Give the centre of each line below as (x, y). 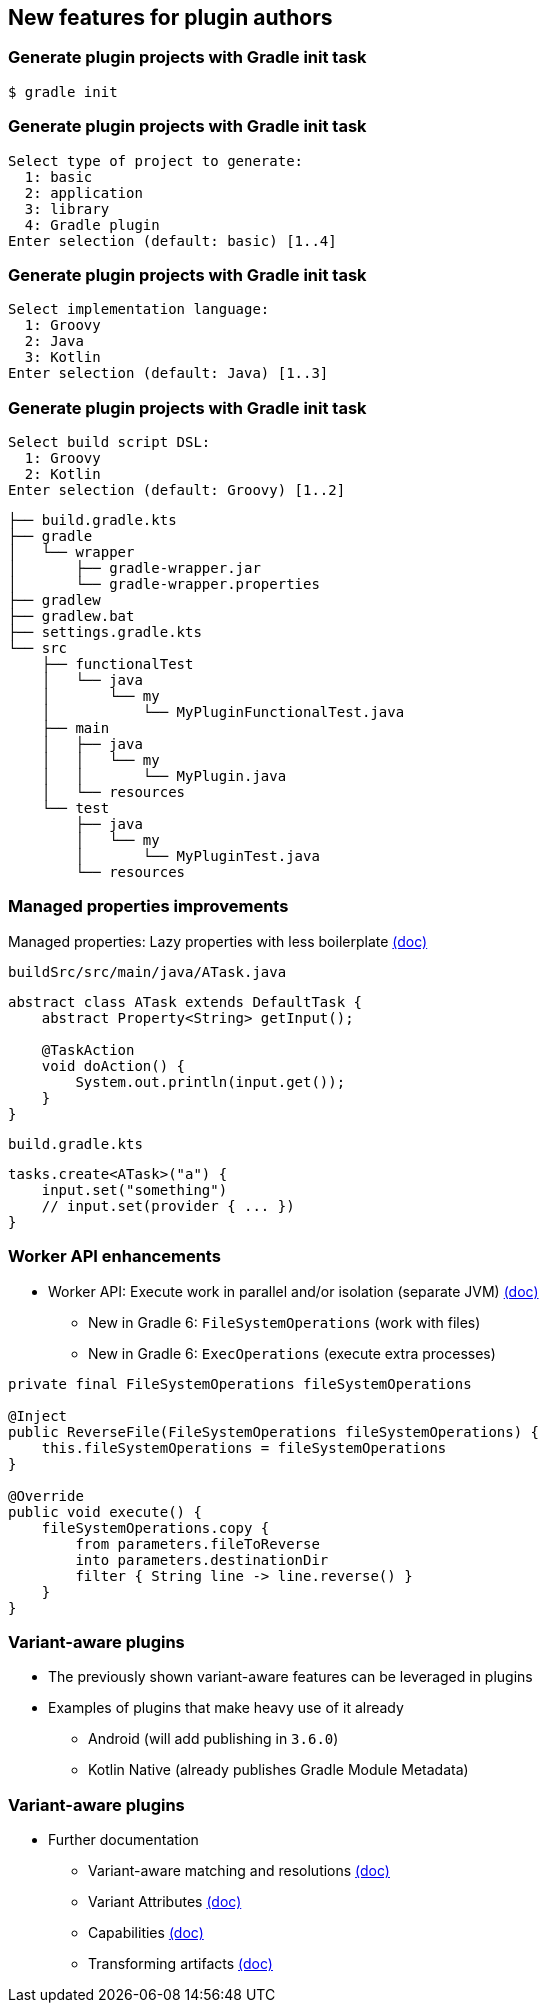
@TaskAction (88, 1049)
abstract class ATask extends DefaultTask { (185, 1001)
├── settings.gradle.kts (105, 632)
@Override (46, 1495)
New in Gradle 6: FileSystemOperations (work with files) (284, 1322)
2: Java (54, 341)
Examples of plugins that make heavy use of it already (226, 1708)
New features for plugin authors (170, 17)
